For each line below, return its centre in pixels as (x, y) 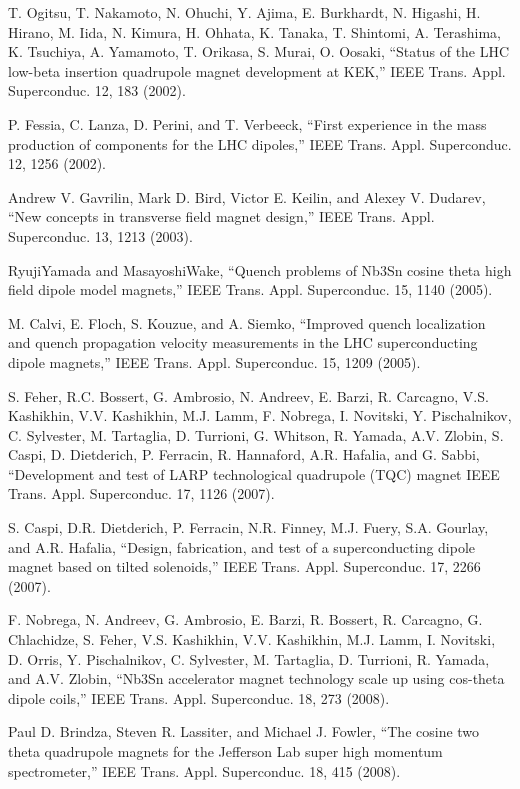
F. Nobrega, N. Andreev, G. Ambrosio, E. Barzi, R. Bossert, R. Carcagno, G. (245, 619)
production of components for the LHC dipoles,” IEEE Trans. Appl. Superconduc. (260, 143)
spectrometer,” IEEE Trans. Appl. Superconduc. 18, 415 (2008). (204, 770)
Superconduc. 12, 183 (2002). (97, 90)
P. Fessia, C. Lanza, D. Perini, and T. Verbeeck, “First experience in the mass (247, 123)
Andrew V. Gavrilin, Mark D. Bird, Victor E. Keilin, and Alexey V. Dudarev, (247, 196)
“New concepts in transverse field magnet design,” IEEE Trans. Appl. (221, 216)
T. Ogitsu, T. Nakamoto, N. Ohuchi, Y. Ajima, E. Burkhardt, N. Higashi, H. (244, 12)
